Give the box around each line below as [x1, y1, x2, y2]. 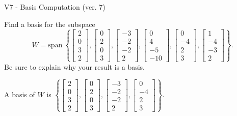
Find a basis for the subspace [4, 18, 95, 29]
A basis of [4, 89, 35, 100]
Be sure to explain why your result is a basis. [4, 61, 145, 72]
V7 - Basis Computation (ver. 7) [4, 2, 106, 12]
